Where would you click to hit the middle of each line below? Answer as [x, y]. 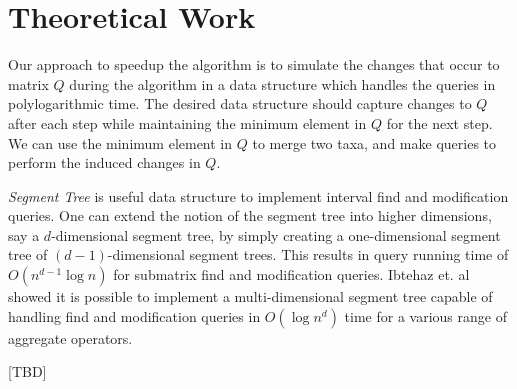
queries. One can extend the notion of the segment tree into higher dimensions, [250, 215]
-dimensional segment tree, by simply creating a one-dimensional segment [276, 234]
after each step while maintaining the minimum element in [187, 122]
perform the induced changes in [104, 162]
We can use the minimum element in [120, 142]
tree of [28, 254]
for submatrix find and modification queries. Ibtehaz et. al [291, 274]
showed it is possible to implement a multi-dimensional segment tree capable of [250, 296]
